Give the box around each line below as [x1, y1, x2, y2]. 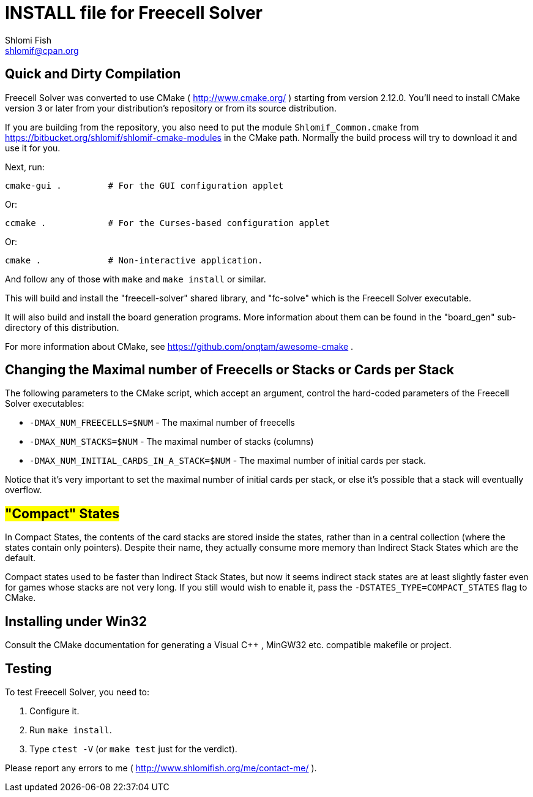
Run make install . [29, 724, 112, 735]
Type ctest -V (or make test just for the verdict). [29, 743, 237, 754]
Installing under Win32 [5, 613, 147, 629]
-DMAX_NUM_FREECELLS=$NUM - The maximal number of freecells [29, 417, 295, 428]
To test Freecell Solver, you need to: [5, 686, 150, 697]
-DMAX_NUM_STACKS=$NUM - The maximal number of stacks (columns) [29, 436, 314, 447]
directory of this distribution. [5, 322, 119, 333]
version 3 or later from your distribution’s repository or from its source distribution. [5, 102, 337, 113]
